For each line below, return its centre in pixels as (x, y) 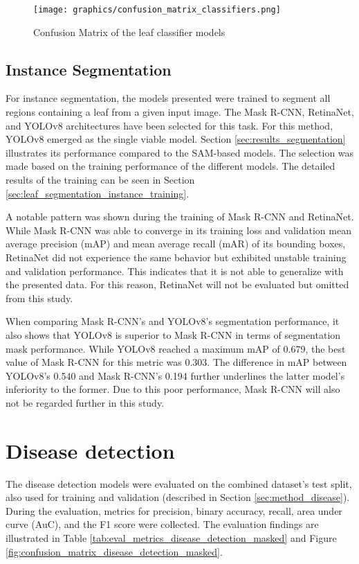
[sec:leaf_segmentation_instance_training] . (98, 193)
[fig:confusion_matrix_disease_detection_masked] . (114, 551)
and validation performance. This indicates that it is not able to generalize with (175, 271)
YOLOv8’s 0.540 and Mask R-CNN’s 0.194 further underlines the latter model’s (175, 375)
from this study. (39, 298)
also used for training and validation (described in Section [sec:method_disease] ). (178, 497)
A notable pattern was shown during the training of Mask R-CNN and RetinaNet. (180, 217)
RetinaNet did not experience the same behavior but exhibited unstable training (176, 257)
